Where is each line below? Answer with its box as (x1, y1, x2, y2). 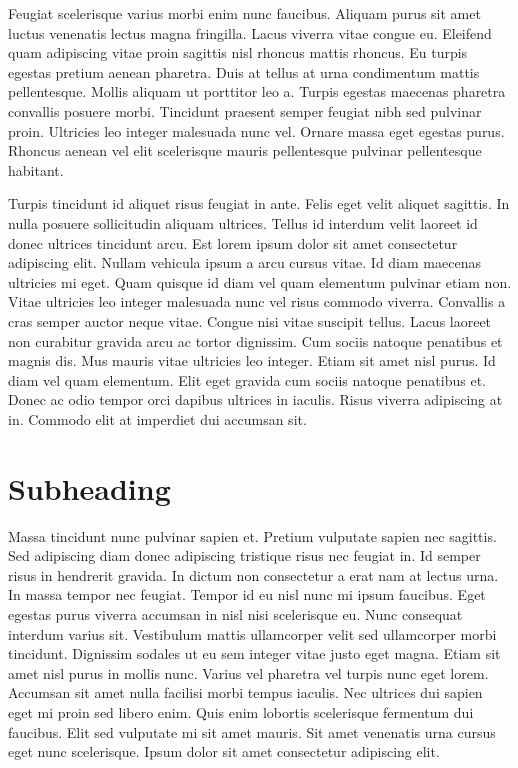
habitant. (8, 159, 64, 180)
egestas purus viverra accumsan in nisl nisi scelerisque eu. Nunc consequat (8, 603, 463, 624)
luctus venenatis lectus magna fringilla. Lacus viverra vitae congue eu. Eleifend (8, 22, 492, 43)
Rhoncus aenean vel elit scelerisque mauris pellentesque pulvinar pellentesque (8, 140, 482, 161)
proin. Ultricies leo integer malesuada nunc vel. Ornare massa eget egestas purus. (8, 120, 505, 141)
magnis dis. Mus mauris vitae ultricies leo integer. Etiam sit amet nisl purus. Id (8, 350, 496, 371)
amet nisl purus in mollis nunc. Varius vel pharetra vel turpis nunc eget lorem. (8, 662, 489, 683)
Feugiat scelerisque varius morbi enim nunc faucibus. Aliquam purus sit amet (8, 3, 481, 23)
